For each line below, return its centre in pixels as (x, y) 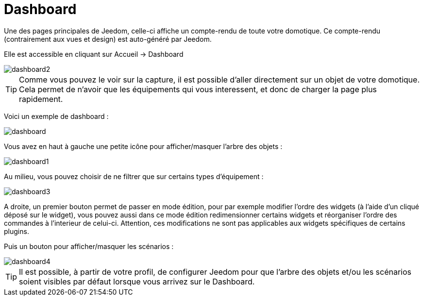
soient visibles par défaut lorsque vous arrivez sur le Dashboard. (137, 281)
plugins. (17, 231)
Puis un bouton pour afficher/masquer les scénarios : (89, 246)
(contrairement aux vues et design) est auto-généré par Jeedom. (108, 39)
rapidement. (41, 99)
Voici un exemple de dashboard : (56, 116)
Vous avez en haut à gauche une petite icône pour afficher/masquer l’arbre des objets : (143, 146)
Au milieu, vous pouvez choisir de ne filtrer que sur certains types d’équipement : (134, 176)
